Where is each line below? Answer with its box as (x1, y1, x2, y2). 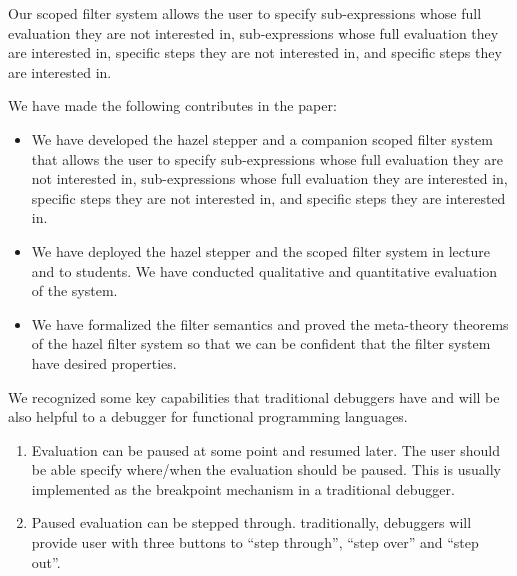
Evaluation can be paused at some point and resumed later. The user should (31, 439, 500, 460)
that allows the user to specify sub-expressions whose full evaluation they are (31, 148, 504, 169)
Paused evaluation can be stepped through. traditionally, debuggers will (31, 512, 472, 533)
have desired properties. (31, 352, 177, 373)
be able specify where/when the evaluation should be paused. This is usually (31, 459, 501, 480)
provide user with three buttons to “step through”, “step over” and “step (31, 532, 479, 553)
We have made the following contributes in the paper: (8, 95, 337, 116)
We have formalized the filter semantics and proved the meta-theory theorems (31, 313, 509, 334)
